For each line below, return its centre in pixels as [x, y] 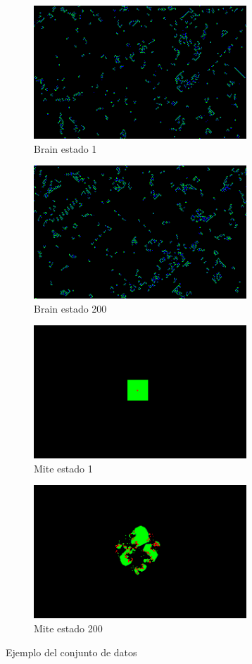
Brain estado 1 [65, 148]
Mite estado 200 [68, 628]
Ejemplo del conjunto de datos [71, 652]
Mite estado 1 [63, 468]
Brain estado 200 [70, 308]
